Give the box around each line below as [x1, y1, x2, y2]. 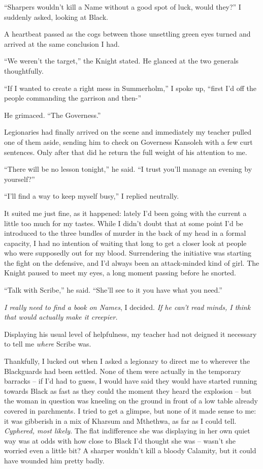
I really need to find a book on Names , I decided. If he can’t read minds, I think [4, 301, 251, 312]
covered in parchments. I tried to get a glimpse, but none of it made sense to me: [4, 405, 256, 416]
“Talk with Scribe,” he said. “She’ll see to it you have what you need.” [4, 285, 222, 295]
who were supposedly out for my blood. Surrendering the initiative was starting [4, 247, 252, 258]
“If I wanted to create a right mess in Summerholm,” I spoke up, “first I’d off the [4, 82, 257, 93]
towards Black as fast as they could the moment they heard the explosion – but [4, 385, 252, 396]
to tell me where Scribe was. [4, 338, 91, 349]
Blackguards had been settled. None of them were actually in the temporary [4, 365, 241, 376]
